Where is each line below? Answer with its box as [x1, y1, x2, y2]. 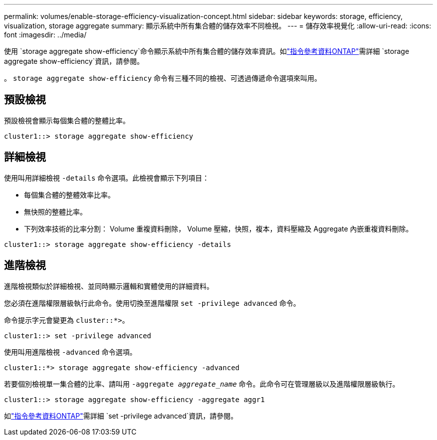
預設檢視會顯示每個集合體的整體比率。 [4, 116, 130, 125]
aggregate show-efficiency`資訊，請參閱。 [4, 57, 144, 65]
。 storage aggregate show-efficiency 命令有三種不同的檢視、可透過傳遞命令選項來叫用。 [4, 74, 322, 82]
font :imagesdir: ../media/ [4, 30, 87, 39]
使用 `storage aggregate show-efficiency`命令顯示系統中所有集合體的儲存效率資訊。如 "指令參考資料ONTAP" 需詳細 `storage [4, 47, 410, 55]
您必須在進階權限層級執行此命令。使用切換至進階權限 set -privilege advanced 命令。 [4, 298, 300, 307]
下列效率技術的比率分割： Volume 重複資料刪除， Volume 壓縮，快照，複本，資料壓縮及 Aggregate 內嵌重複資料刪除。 [24, 224, 413, 233]
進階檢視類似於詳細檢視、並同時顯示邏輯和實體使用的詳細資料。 [4, 281, 214, 290]
